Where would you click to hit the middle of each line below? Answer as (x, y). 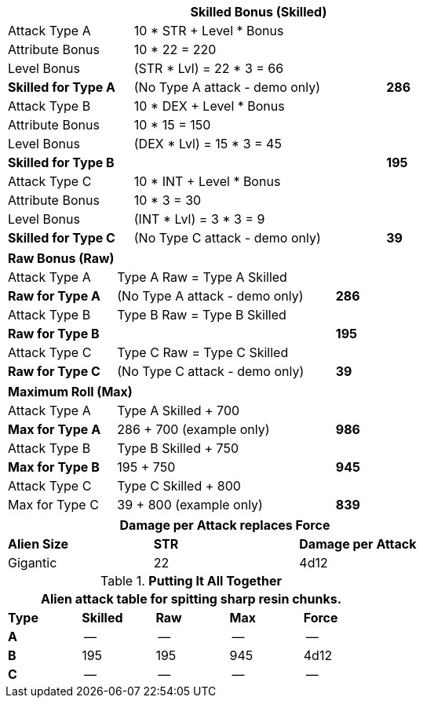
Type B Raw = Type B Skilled (202, 315)
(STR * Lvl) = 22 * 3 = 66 (209, 68)
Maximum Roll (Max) (70, 392)
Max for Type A (55, 429)
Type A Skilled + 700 (179, 410)
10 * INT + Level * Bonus (207, 181)
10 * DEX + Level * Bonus (209, 106)
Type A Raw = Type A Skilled (202, 277)
